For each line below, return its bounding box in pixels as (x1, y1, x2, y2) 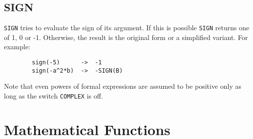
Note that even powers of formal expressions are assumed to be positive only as (4, 81, 242, 91)
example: (4, 41, 31, 52)
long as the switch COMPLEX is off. (4, 90, 103, 100)
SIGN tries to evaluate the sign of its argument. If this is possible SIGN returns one (4, 22, 250, 33)
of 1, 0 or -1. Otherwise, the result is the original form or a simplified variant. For (4, 32, 248, 42)
